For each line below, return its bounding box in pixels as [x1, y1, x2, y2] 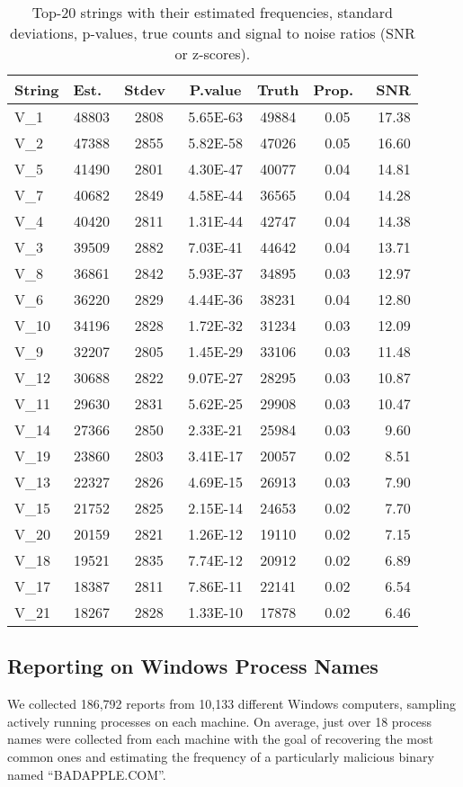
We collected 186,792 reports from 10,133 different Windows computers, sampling [7, 694, 457, 713]
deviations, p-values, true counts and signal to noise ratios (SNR [10, 22, 415, 43]
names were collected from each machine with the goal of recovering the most [7, 729, 433, 748]
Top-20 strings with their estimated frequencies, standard [31, 2, 393, 22]
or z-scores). [174, 43, 251, 64]
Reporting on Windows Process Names [7, 652, 378, 680]
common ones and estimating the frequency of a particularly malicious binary [7, 747, 434, 765]
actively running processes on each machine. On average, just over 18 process [7, 711, 432, 730]
